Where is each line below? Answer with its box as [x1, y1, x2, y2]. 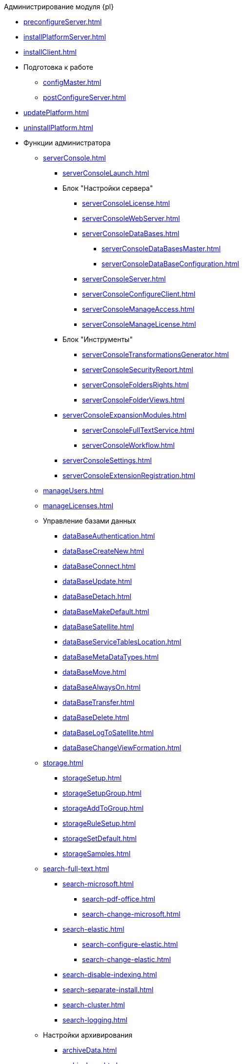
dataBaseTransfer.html [62, 698, 135, 706]
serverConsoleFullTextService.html [82, 426, 195, 434]
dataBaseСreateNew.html [62, 547, 144, 555]
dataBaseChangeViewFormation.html [62, 743, 182, 752]
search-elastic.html [62, 925, 124, 933]
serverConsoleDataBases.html [82, 229, 180, 238]
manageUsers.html [43, 486, 104, 495]
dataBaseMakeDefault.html [62, 607, 149, 616]
